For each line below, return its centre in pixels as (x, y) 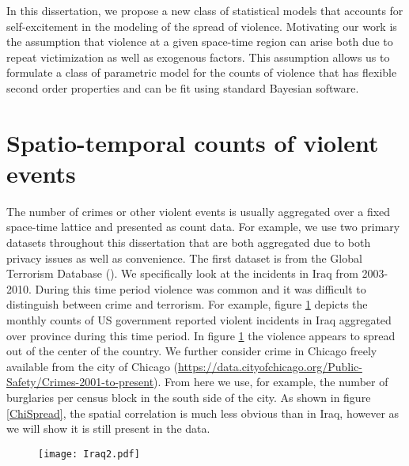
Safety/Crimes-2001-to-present (80, 382)
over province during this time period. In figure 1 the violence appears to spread (201, 335)
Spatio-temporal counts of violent (193, 142)
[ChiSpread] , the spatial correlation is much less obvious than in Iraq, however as (203, 413)
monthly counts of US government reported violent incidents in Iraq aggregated (199, 320)
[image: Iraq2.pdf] (89, 454)
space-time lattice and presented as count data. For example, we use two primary (203, 227)
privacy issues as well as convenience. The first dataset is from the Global (184, 258)
